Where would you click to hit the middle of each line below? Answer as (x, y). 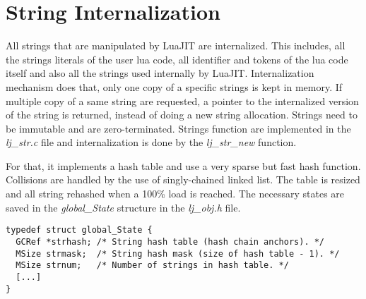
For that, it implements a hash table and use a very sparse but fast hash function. (183, 165)
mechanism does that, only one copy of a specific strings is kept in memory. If (174, 86)
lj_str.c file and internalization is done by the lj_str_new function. (151, 142)
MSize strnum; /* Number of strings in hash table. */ (152, 266)
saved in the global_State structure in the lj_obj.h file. (123, 207)
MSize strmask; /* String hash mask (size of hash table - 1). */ (178, 254)
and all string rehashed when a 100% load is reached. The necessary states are (175, 194)
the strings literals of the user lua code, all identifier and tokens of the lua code (177, 59)
